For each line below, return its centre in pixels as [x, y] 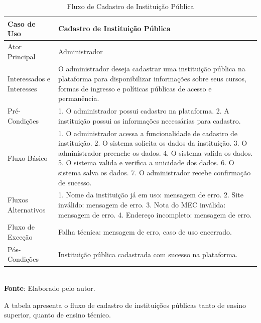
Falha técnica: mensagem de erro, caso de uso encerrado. [145, 232]
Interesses [22, 88]
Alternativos [27, 209]
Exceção [20, 236]
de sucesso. [75, 182]
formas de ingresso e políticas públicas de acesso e [135, 88]
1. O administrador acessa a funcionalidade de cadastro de [148, 133]
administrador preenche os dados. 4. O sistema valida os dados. [156, 152]
